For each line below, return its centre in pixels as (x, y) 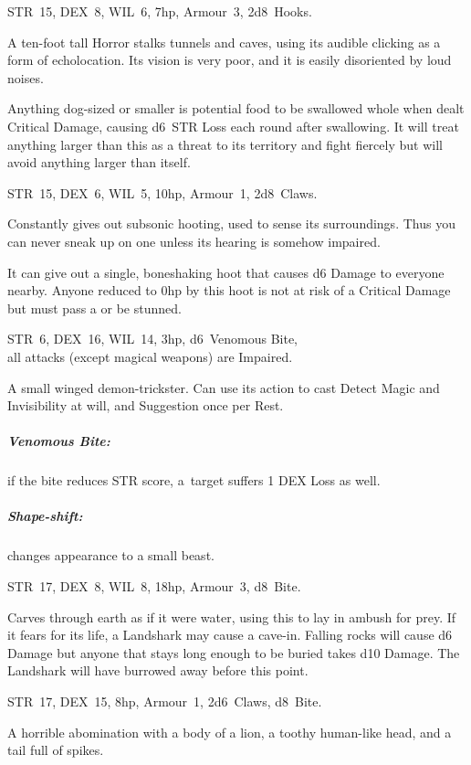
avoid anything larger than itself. (99, 162)
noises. (26, 77)
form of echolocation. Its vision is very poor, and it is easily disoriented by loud (230, 60)
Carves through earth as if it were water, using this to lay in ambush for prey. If (232, 616)
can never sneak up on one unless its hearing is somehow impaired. (194, 241)
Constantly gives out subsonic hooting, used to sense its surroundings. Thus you (231, 223)
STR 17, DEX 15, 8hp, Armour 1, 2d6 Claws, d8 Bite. (165, 701)
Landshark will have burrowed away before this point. (158, 670)
